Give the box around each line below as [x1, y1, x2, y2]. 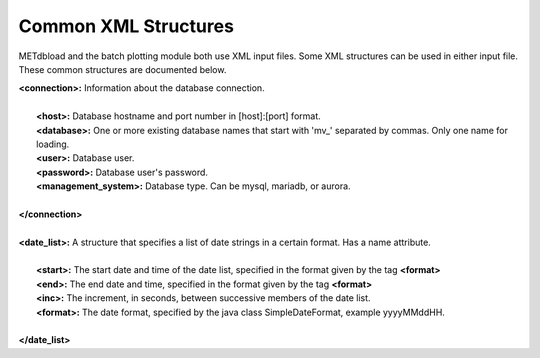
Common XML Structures [18, 15, 235, 37]
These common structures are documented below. [18, 63, 227, 75]
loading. [36, 138, 70, 150]
